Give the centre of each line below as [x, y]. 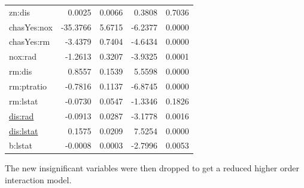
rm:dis [21, 71]
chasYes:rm [30, 41]
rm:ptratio [28, 86]
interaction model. [38, 180]
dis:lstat [24, 130]
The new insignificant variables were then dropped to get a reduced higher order [152, 168]
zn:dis [20, 12]
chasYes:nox [31, 27]
